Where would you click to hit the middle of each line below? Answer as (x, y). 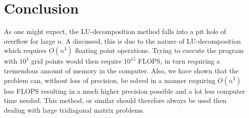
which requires (25, 50)
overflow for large (30, 41)
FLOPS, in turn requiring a (179, 61)
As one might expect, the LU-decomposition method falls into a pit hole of (115, 31)
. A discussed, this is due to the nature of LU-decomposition (151, 41)
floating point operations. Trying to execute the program (159, 50)
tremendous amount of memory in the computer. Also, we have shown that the (121, 70)
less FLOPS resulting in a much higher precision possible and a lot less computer (124, 91)
